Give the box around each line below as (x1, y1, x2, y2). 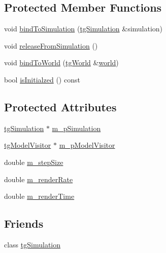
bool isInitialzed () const (4, 74, 80, 85)
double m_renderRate (4, 174, 73, 184)
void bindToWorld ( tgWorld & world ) (4, 57, 119, 68)
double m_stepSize (4, 156, 63, 167)
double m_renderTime (4, 191, 75, 201)
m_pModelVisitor (59, 140, 115, 150)
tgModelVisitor (4, 140, 51, 150)
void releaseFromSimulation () (4, 40, 98, 51)
